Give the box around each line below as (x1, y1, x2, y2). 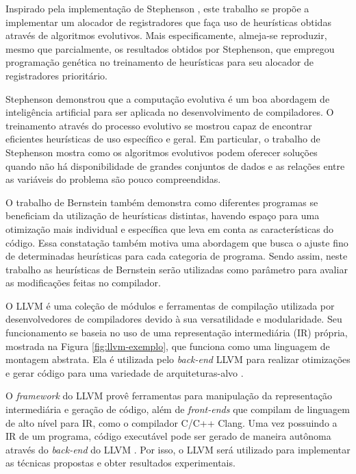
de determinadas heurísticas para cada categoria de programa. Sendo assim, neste (5, 249, 348, 263)
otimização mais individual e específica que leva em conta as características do (5, 221, 334, 236)
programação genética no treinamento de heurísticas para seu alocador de (5, 55, 314, 69)
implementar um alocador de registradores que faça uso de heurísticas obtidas (5, 14, 331, 29)
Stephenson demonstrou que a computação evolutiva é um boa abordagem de (5, 91, 330, 105)
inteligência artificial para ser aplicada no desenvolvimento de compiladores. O (5, 105, 334, 119)
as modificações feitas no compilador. (5, 275, 161, 290)
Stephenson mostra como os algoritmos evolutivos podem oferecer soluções (5, 145, 318, 159)
